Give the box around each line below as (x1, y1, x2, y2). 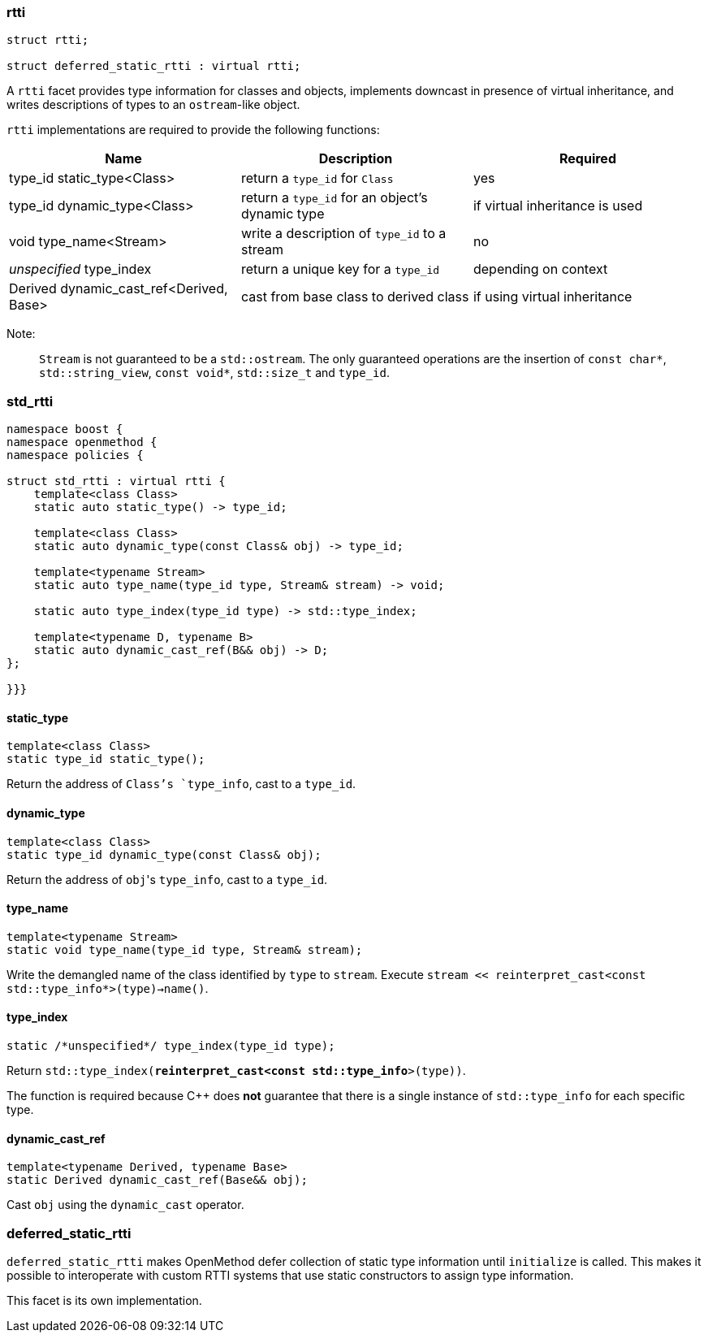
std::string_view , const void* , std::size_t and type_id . (39, 366, 390, 380)
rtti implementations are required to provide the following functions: (6, 123, 380, 137)
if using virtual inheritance (473, 288, 632, 305)
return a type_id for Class (240, 170, 394, 187)
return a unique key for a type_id (240, 261, 440, 278)
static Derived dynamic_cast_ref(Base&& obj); (6, 1173, 308, 1187)
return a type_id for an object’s (240, 189, 428, 206)
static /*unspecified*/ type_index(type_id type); (6, 1039, 335, 1052)
